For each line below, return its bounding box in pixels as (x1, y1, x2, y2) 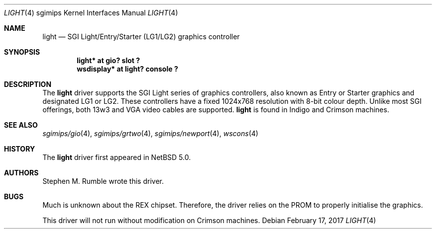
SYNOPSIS (4, 48, 40, 56)
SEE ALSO (4, 121, 38, 129)
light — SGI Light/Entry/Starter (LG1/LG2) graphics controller (42, 32, 240, 41)
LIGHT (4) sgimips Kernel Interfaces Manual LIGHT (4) (4, 8, 178, 17)
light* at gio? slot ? (77, 56, 140, 65)
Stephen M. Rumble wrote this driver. (42, 177, 164, 185)
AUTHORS (4, 168, 39, 177)
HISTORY (4, 145, 35, 153)
